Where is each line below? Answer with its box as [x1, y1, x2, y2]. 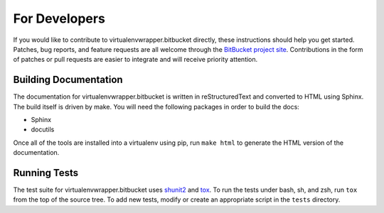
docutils [31, 125, 55, 134]
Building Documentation [13, 74, 124, 86]
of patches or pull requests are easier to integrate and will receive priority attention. [13, 55, 258, 64]
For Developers [13, 11, 106, 26]
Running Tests [13, 167, 78, 179]
